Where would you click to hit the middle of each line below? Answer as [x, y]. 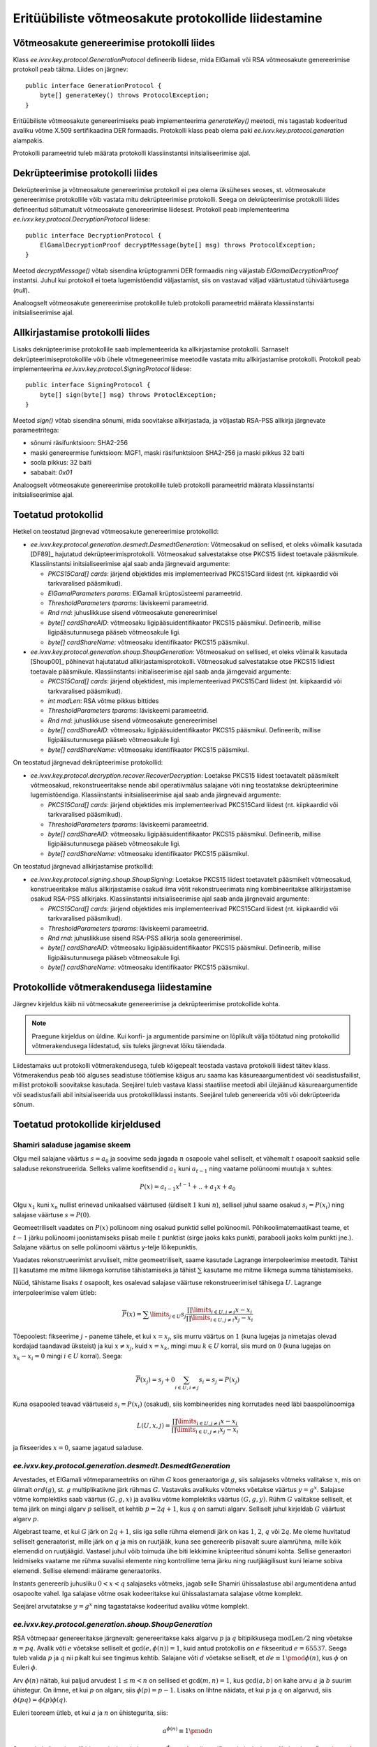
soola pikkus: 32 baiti [61, 463]
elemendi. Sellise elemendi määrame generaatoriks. [87, 1571]
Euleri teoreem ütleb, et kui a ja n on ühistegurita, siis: [90, 1713]
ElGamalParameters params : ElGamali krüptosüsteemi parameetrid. [145, 593]
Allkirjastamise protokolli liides [81, 333]
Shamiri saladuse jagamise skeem [72, 1145]
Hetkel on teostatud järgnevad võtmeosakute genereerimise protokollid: [116, 532]
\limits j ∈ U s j [168, 1315]
